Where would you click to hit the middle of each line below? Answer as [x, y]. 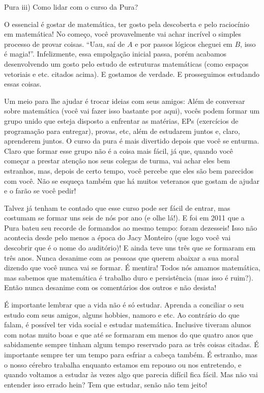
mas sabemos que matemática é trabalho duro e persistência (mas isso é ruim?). [129, 277]
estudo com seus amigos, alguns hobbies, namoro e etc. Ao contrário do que [122, 314]
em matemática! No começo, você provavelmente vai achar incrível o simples [123, 34]
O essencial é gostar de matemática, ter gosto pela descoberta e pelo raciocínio [127, 24]
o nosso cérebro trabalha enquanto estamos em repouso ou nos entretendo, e [123, 364]
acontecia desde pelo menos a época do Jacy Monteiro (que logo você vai [118, 237]
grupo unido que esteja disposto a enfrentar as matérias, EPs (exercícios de [121, 120]
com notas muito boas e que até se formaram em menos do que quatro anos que [129, 334]
